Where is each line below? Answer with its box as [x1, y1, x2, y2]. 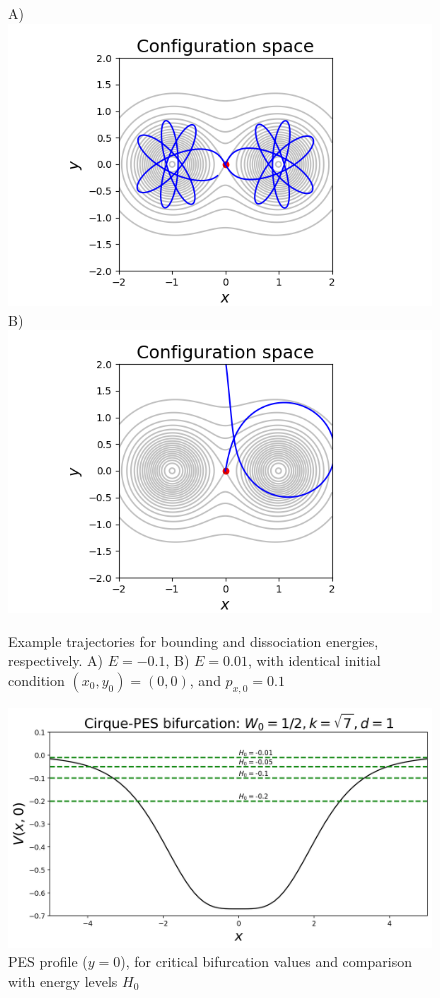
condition [8, 669, 65, 690]
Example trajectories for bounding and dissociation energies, [8, 630, 379, 651]
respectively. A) [8, 650, 104, 671]
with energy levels [8, 971, 118, 992]
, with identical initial [247, 650, 381, 671]
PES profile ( [8, 951, 88, 972]
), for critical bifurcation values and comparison [120, 951, 412, 972]
